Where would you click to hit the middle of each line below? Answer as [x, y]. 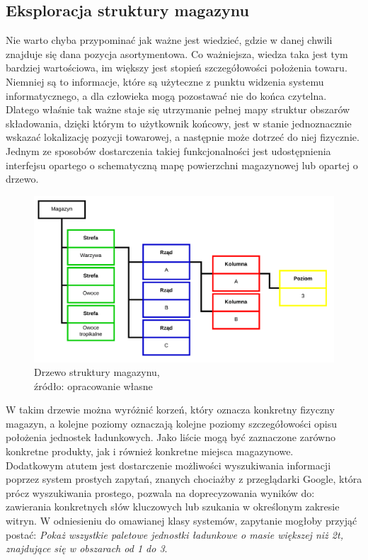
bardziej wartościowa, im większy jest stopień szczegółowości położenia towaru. [177, 68]
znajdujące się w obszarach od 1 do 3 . [87, 548]
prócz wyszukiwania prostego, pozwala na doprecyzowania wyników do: [160, 492]
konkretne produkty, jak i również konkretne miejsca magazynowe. [150, 451]
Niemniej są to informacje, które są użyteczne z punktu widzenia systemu [165, 81]
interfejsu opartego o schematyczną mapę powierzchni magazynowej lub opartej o [182, 165]
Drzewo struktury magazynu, [97, 372]
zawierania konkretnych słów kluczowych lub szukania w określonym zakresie [173, 507]
